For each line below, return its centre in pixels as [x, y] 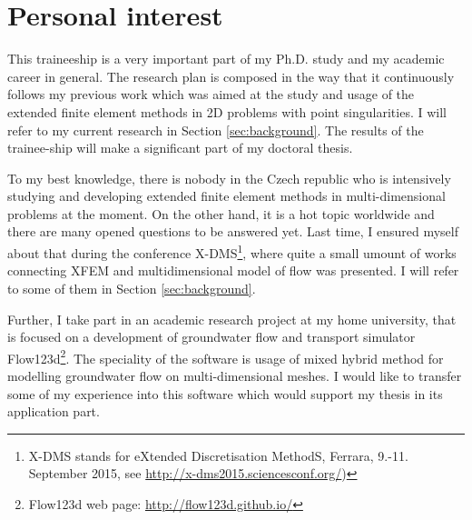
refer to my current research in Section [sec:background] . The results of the [216, 130]
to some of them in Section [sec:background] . [132, 288]
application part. [54, 411]
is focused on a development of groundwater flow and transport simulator [211, 337]
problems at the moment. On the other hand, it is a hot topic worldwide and [221, 213]
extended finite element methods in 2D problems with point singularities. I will [227, 111]
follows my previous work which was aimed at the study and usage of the [211, 94]
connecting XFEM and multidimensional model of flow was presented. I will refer [233, 270]
